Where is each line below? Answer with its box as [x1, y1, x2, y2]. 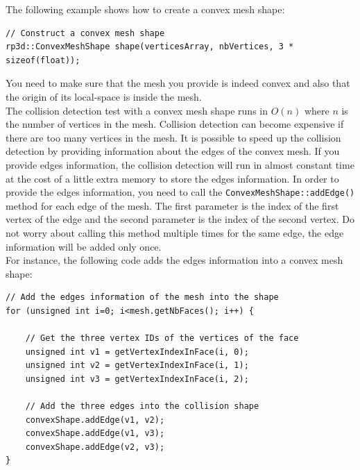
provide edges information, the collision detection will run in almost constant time [6, 157, 354, 171]
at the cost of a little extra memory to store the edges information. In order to [6, 171, 339, 185]
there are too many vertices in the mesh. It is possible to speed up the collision [6, 130, 341, 144]
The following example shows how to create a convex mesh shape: [6, 2, 285, 16]
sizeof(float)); [6, 55, 80, 65]
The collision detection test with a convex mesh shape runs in [6, 103, 268, 117]
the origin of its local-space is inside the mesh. [6, 89, 202, 103]
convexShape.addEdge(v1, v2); [25, 414, 165, 425]
